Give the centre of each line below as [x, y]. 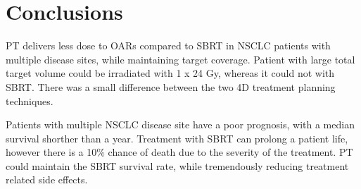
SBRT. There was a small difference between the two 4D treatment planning [171, 86]
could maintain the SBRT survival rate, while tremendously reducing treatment [177, 165]
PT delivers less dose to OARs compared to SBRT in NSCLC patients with [168, 45]
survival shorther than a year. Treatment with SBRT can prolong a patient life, [177, 138]
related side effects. [47, 179]
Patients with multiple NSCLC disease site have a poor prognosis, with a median [180, 124]
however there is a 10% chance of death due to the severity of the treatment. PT [179, 152]
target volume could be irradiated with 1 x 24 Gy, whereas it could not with [170, 73]
